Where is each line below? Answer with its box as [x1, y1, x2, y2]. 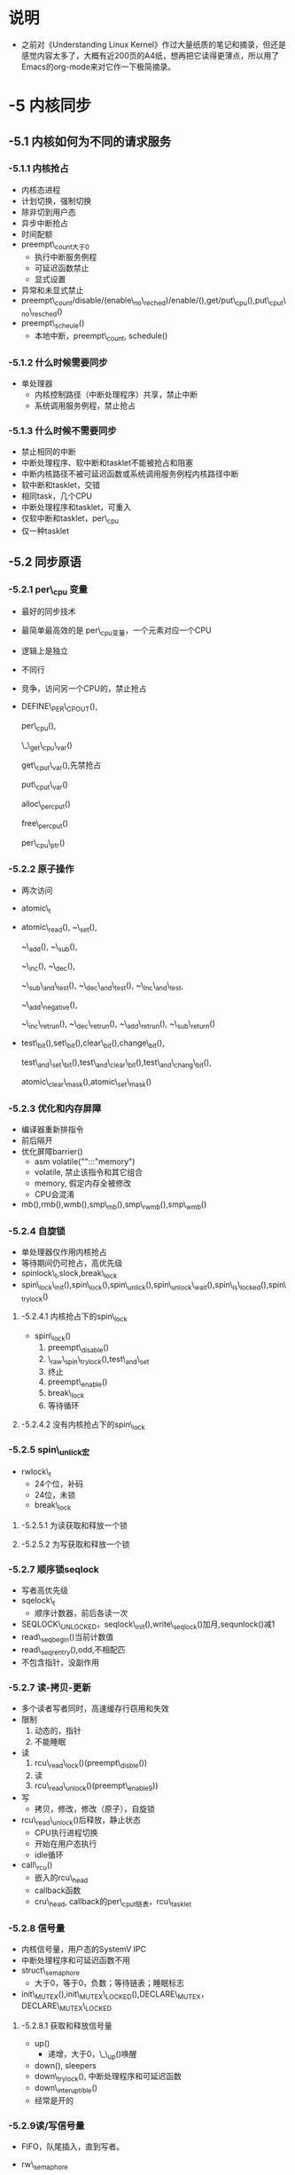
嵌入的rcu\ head [34, 1872, 89, 1885]
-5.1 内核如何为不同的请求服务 [8, 134, 172, 149]
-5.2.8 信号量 [8, 1922, 66, 1935]
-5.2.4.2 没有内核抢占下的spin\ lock [20, 1419, 145, 1431]
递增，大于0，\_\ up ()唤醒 [47, 2049, 137, 2061]
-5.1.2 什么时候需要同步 [8, 356, 108, 368]
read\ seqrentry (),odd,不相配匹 [20, 1643, 126, 1657]
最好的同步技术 [20, 606, 76, 617]
